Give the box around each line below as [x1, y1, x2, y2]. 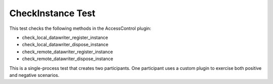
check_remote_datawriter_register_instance [22, 49, 113, 55]
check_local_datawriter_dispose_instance [22, 41, 109, 48]
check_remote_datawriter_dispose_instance [22, 56, 114, 62]
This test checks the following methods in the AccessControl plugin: [9, 25, 152, 31]
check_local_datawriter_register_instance [22, 34, 108, 40]
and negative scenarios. [9, 72, 60, 78]
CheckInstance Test [9, 8, 96, 19]
